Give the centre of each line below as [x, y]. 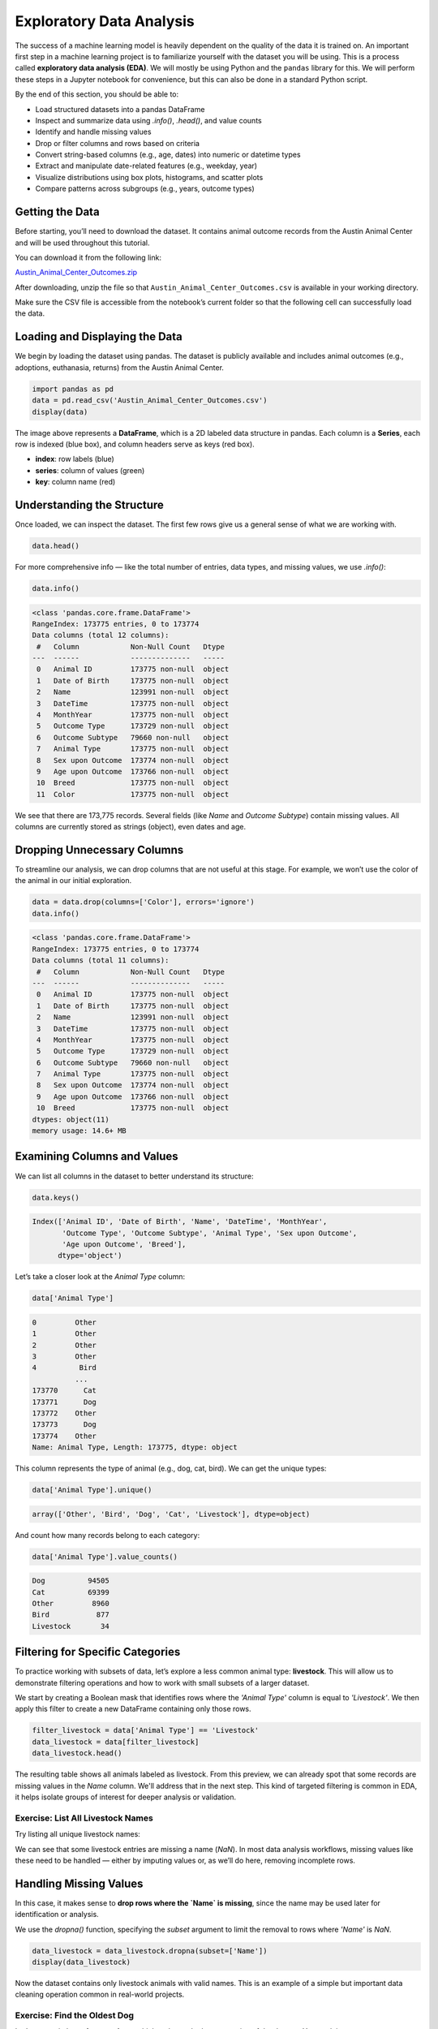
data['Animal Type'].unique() [92, 1490]
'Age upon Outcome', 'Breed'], [124, 1244]
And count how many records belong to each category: [107, 1535]
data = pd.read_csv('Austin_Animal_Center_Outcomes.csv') [150, 401]
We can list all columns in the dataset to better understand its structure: [135, 1176]
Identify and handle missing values [93, 132]
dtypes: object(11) [71, 1119]
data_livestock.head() [77, 1753]
